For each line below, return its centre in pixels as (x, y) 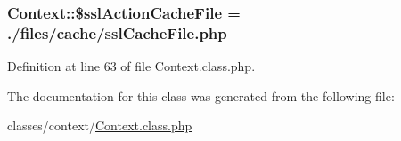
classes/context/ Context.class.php (100, 125)
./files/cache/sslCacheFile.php (117, 32)
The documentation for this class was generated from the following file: (201, 95)
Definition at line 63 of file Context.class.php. (131, 66)
